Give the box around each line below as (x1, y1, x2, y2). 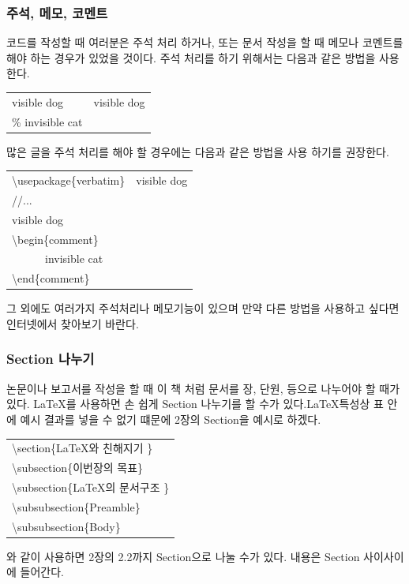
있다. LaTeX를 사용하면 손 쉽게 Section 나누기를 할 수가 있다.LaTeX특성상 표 (6, 395, 384, 412)
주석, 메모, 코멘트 (6, 2, 108, 22)
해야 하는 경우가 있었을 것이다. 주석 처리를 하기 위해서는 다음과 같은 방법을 (6, 49, 376, 66)
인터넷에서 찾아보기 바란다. (6, 315, 139, 331)
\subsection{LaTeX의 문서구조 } (12, 478, 170, 495)
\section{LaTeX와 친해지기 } (12, 440, 153, 456)
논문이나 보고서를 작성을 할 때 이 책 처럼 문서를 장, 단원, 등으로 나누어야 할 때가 (6, 380, 400, 396)
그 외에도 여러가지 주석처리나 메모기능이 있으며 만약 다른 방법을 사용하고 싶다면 (6, 300, 400, 316)
